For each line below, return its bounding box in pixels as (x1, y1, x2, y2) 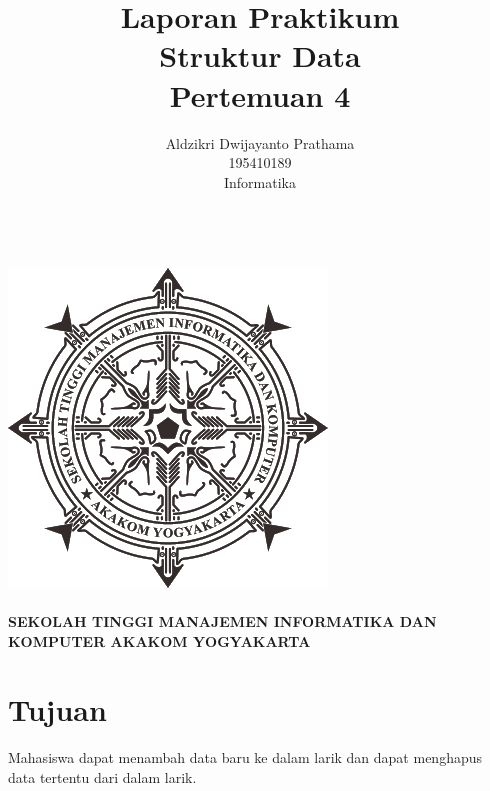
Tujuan (8, 689, 107, 730)
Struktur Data (159, 35, 361, 76)
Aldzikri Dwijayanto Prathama (165, 132, 355, 153)
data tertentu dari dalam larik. (8, 766, 197, 787)
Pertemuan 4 (169, 74, 351, 115)
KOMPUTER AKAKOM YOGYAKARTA (8, 630, 311, 651)
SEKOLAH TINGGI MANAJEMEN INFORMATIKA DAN (8, 611, 437, 632)
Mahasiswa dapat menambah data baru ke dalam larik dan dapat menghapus (8, 747, 483, 768)
